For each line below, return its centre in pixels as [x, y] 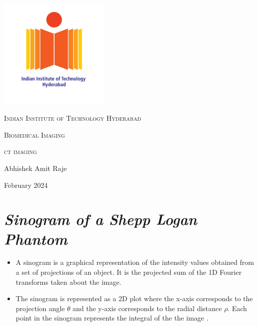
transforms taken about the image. [68, 282]
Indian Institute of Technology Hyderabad [73, 118]
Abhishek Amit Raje [35, 168]
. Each [237, 308]
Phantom [36, 239]
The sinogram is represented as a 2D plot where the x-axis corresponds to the [134, 298]
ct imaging [20, 151]
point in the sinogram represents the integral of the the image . [112, 318]
